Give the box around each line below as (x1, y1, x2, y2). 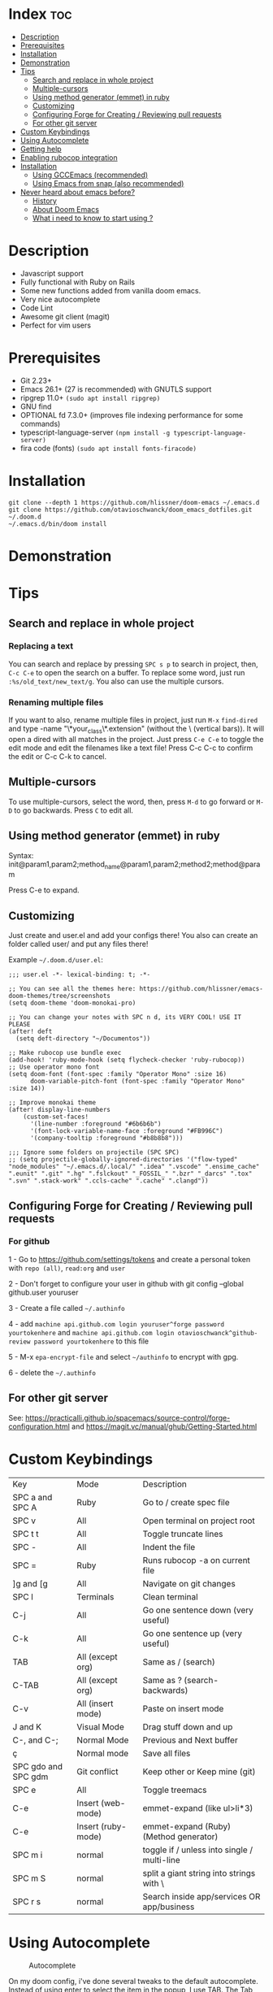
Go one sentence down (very (142, 1604, 254, 1616)
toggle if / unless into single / (142, 1844, 253, 1855)
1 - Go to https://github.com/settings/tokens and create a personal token (8, 1254, 250, 1264)
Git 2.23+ (19, 375, 53, 385)
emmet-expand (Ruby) (142, 1821, 232, 1832)
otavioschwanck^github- (177, 1329, 258, 1337)
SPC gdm (12, 1771, 49, 1782)
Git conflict (76, 1765, 119, 1777)
